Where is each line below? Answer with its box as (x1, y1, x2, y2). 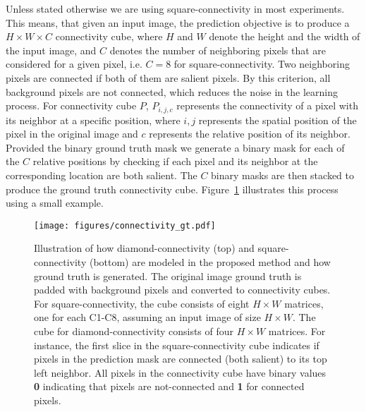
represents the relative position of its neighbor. (149, 126, 350, 141)
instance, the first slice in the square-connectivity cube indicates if (34, 337, 319, 352)
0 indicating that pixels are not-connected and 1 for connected (34, 379, 305, 394)
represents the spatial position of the (198, 112, 357, 127)
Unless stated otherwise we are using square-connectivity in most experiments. (6, 1, 345, 16)
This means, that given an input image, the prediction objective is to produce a (6, 15, 350, 30)
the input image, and (6, 42, 97, 57)
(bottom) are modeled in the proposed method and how (89, 255, 331, 269)
